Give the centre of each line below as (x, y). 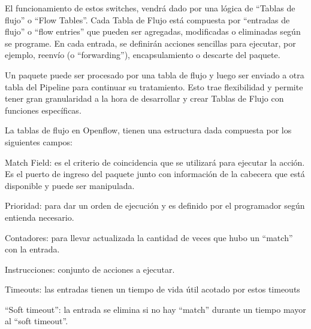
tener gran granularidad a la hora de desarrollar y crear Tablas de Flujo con (144, 98)
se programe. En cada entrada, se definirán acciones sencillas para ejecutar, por (150, 43)
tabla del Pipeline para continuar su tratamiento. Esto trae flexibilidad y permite (154, 86)
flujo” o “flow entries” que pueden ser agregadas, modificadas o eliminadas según (153, 31)
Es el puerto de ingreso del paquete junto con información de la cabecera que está (155, 174)
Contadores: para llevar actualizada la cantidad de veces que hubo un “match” (149, 237)
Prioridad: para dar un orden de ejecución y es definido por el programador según (155, 205)
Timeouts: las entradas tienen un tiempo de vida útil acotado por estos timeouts (153, 289)
